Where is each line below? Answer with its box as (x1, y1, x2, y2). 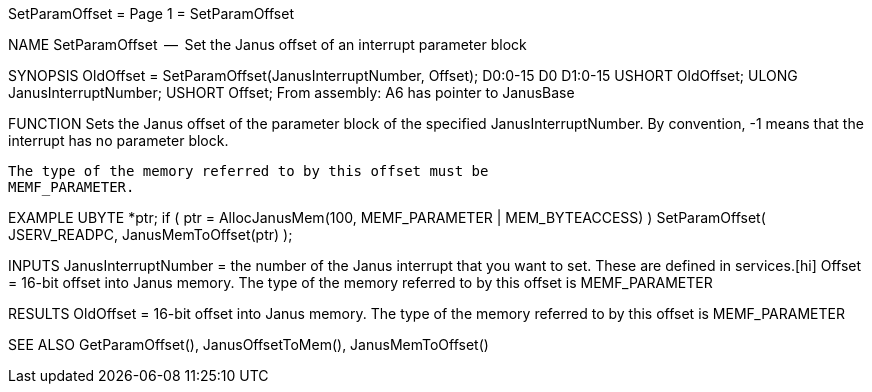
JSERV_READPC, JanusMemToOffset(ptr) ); (8, 226, 293, 243)
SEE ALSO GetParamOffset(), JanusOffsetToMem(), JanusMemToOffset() (8, 336, 489, 353)
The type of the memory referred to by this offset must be (8, 163, 489, 179)
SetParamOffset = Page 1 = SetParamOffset (8, 5, 294, 22)
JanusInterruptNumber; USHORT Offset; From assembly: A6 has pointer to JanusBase (8, 84, 575, 101)
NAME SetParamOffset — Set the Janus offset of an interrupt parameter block (8, 36, 527, 53)
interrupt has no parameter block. (8, 132, 229, 149)
